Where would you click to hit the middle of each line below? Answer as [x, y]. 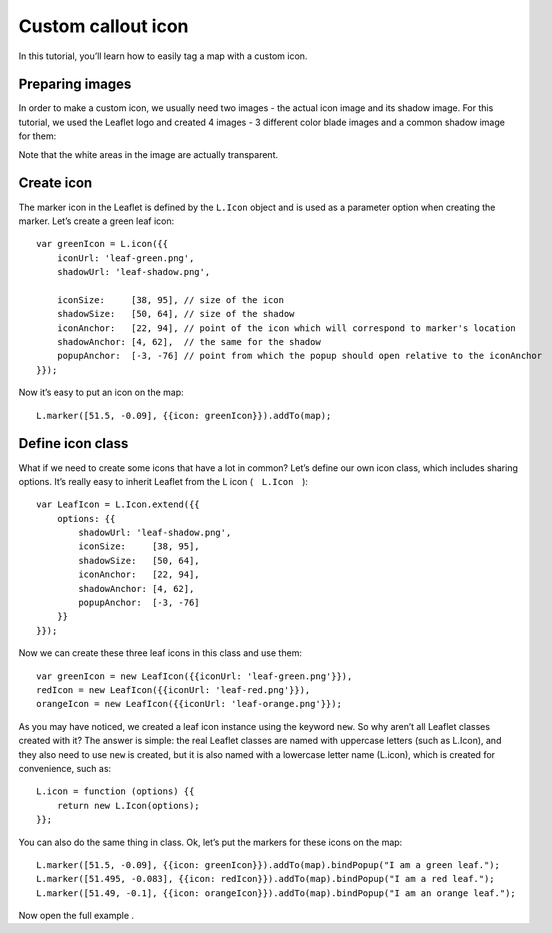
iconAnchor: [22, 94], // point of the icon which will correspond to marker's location [286, 328]
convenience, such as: [65, 768]
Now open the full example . [76, 916]
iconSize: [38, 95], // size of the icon [170, 299]
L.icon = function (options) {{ [115, 791]
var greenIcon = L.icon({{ [102, 244]
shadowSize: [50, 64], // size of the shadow [175, 314]
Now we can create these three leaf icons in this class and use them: [160, 653]
